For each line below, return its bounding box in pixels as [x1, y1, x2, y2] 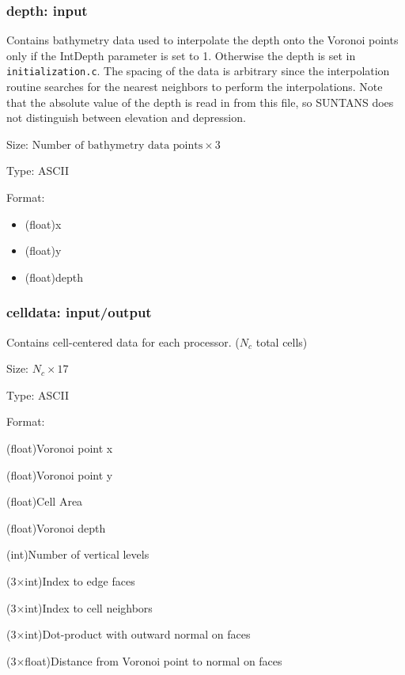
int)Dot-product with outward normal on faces [25, 626, 251, 643]
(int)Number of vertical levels [6, 546, 150, 563]
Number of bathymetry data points [32, 139, 203, 151]
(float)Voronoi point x [6, 440, 113, 456]
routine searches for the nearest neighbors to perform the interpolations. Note [6, 78, 383, 95]
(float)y [25, 242, 62, 259]
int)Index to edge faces [25, 572, 135, 589]
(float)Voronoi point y [6, 466, 113, 483]
